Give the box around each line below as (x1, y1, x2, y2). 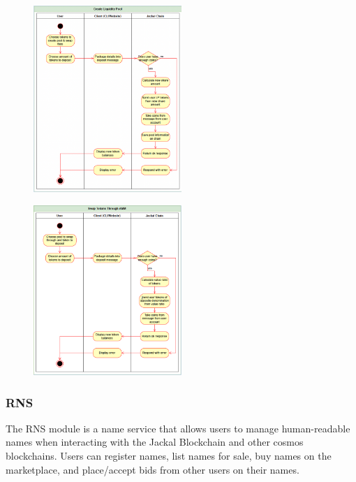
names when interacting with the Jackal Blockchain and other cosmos (6, 434, 304, 449)
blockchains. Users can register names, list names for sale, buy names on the (6, 448, 332, 462)
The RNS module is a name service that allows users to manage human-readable (6, 421, 350, 435)
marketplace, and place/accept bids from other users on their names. (6, 462, 299, 476)
